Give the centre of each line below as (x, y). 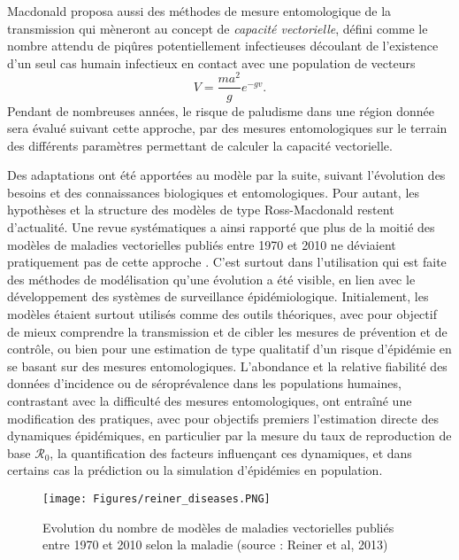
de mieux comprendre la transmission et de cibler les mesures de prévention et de (227, 331)
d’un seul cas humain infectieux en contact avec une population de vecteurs (211, 62)
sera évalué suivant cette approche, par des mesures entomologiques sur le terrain (227, 128)
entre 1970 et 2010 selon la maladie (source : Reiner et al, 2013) (215, 544)
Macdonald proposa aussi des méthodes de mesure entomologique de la (199, 11)
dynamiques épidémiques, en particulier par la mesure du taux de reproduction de (229, 436)
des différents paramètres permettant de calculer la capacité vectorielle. (200, 145)
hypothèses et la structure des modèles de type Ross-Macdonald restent (201, 210)
